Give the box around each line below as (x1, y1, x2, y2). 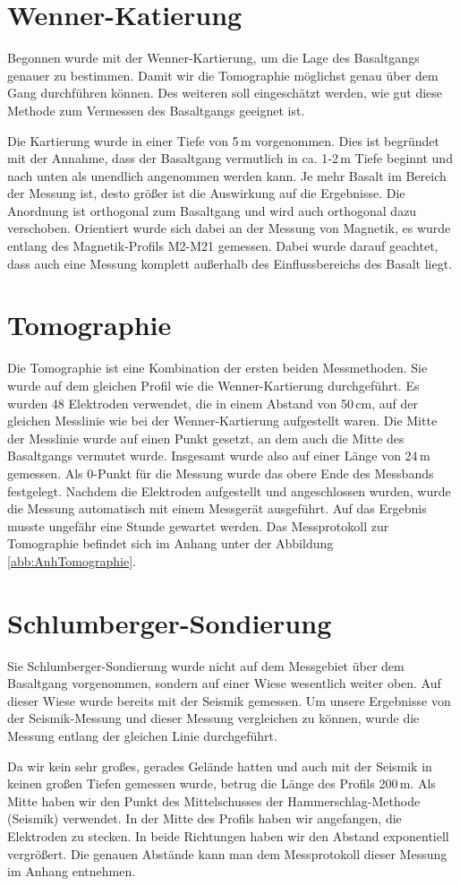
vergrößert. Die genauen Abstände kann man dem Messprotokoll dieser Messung (7, 844, 447, 863)
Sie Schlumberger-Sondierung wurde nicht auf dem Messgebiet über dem (7, 656, 405, 675)
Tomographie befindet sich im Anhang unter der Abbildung (7, 534, 334, 553)
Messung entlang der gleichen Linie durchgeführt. (7, 727, 277, 744)
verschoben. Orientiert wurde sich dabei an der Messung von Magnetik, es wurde (7, 219, 451, 237)
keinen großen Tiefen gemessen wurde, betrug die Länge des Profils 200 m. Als (7, 774, 436, 793)
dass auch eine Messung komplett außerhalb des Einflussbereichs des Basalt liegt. (7, 254, 453, 272)
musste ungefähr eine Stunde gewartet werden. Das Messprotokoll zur (7, 516, 389, 535)
